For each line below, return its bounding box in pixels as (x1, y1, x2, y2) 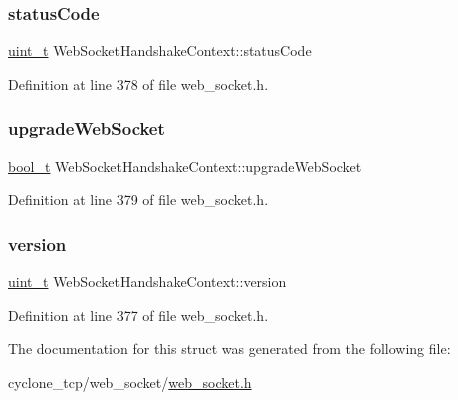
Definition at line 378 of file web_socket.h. (8, 73, 269, 94)
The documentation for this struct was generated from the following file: (8, 338, 451, 359)
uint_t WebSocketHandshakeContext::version (8, 271, 287, 292)
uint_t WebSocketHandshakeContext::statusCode (8, 40, 312, 61)
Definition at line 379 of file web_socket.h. (8, 189, 269, 210)
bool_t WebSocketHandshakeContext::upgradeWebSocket (8, 155, 362, 176)
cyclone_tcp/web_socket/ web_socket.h (8, 371, 252, 392)
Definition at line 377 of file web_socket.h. (8, 304, 269, 325)
